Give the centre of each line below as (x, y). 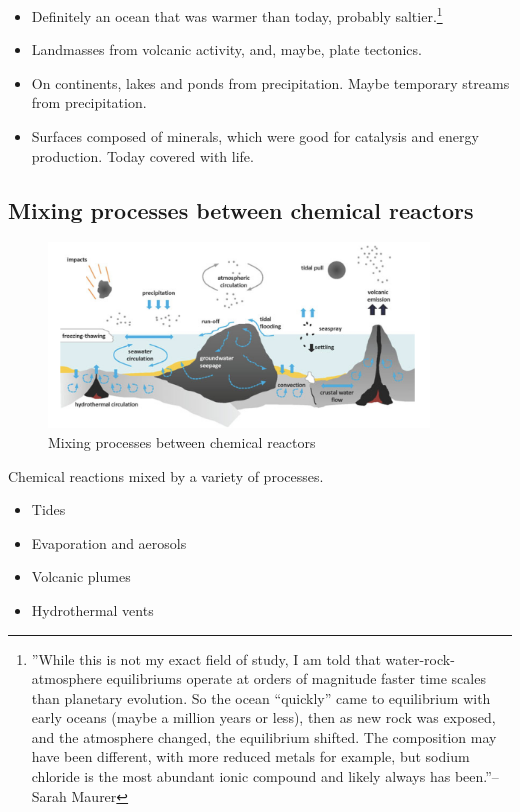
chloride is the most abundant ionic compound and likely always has (241, 776)
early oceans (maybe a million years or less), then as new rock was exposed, (263, 717)
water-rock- (420, 658)
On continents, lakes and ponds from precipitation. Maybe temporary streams (270, 82)
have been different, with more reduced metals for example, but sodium (250, 756)
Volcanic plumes (81, 576)
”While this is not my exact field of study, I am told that (206, 658)
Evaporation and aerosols (109, 542)
